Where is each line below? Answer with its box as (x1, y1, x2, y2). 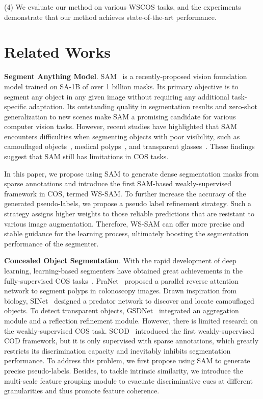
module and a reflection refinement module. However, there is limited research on (4, 315, 258, 326)
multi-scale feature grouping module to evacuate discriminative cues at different (4, 375, 253, 386)
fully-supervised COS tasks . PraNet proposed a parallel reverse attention (4, 275, 239, 286)
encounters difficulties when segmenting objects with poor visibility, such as (4, 131, 240, 141)
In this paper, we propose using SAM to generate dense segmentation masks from (4, 168, 259, 179)
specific (4, 101, 27, 112)
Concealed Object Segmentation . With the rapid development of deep (4, 255, 236, 266)
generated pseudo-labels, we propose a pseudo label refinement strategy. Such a (4, 198, 252, 209)
